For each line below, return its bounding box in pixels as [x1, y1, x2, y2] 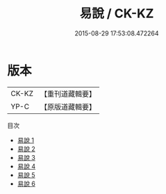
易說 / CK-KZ [79, 6, 154, 22]
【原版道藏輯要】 [40, 102, 96, 111]
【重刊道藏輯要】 [40, 89, 96, 99]
